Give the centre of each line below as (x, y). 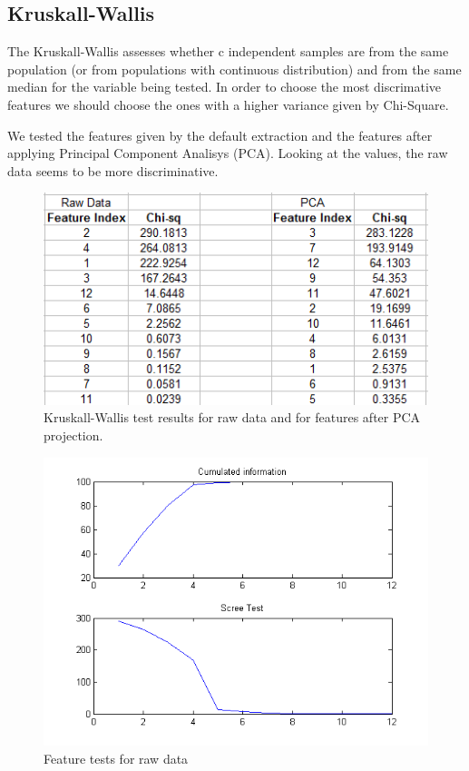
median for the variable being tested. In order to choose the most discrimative (225, 87)
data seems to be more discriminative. (113, 170)
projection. (73, 435)
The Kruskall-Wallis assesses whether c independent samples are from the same (228, 51)
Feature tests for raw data (116, 758)
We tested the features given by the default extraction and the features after (220, 135)
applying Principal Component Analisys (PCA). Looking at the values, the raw (228, 153)
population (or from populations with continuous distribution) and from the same (234, 69)
